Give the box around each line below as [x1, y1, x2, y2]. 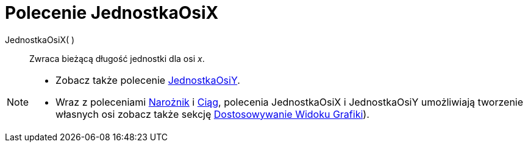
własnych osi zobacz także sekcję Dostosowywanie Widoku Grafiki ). [55, 108, 369, 120]
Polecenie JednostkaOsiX [5, 2, 219, 23]
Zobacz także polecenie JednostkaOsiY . [55, 73, 240, 86]
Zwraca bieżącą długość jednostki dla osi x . [29, 53, 205, 64]
